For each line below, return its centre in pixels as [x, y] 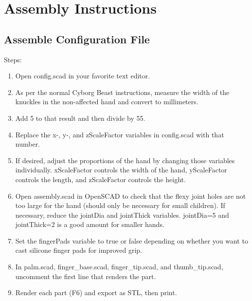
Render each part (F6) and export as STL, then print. [96, 292]
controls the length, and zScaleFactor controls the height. [100, 179]
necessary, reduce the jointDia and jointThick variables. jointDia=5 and [122, 215]
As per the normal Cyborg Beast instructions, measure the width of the [122, 92]
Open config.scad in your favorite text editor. [83, 76]
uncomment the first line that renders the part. [86, 276]
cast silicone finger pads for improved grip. [79, 250]
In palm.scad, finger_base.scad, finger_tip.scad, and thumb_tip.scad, [119, 267]
